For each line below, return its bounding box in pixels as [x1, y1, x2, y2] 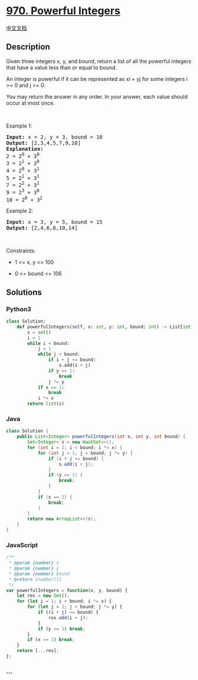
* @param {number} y [8, 565, 60, 571]
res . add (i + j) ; [48, 614, 88, 621]
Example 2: [6, 207, 34, 214]
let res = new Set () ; [16, 593, 70, 599]
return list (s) [27, 401, 65, 407]
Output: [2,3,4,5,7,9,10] [6, 139, 81, 146]
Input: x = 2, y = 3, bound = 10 [6, 134, 103, 140]
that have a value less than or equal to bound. [6, 64, 117, 71]
